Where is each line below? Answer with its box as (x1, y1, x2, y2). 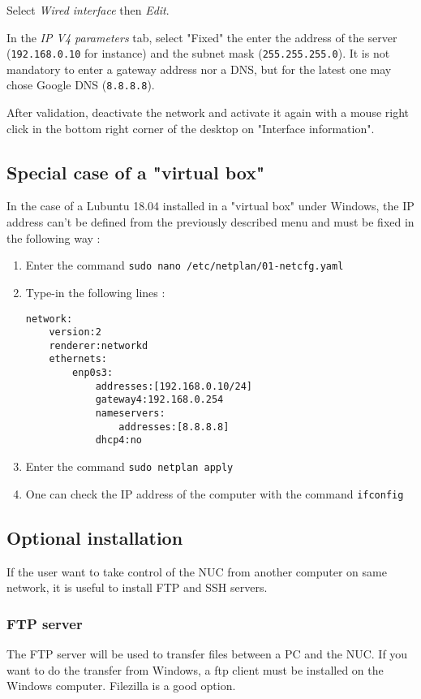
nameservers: (95, 408, 165, 420)
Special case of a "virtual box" (6, 159, 265, 184)
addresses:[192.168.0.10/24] (95, 380, 252, 392)
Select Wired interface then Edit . (6, 2, 170, 18)
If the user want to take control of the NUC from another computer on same (6, 563, 387, 580)
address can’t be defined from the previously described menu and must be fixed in (6, 214, 415, 231)
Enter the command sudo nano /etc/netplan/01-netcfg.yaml (25, 257, 344, 274)
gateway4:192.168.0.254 (95, 394, 224, 406)
